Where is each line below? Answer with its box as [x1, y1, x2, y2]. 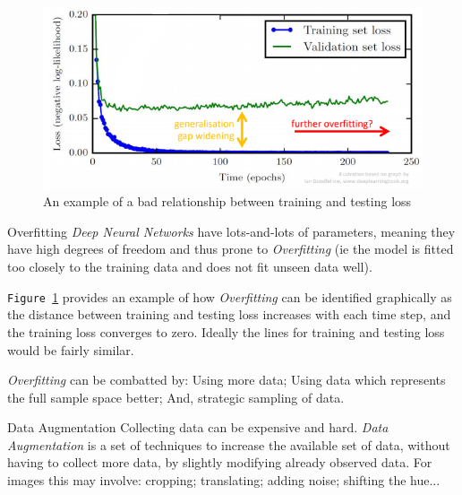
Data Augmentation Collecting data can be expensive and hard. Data [7, 418, 389, 437]
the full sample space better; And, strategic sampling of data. [7, 387, 345, 406]
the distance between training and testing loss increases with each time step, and [7, 305, 451, 324]
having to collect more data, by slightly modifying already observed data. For [7, 453, 432, 472]
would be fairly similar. [7, 340, 134, 359]
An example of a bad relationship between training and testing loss [43, 192, 412, 211]
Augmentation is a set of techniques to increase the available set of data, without [7, 435, 450, 454]
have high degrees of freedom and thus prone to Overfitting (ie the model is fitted [7, 239, 454, 258]
